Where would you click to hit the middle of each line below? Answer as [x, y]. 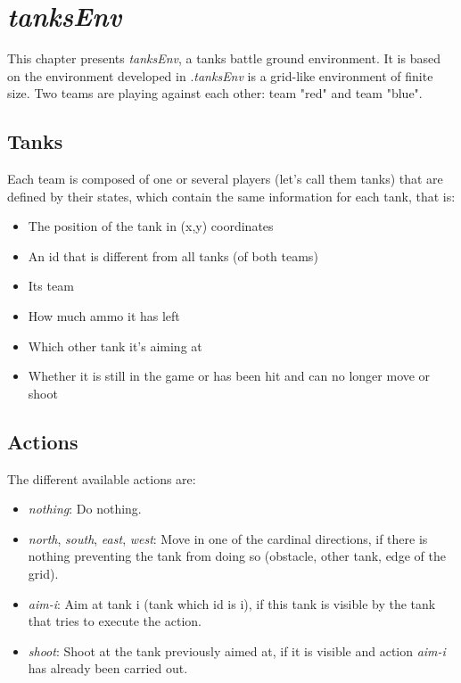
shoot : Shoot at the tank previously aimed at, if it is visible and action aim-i [237, 650]
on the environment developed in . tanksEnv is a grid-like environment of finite [220, 75]
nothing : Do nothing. [85, 509]
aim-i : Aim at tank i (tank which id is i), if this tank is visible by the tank [232, 603]
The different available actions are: [102, 478]
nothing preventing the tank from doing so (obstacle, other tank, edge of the [237, 556]
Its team [51, 286]
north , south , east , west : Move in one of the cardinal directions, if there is [228, 538]
